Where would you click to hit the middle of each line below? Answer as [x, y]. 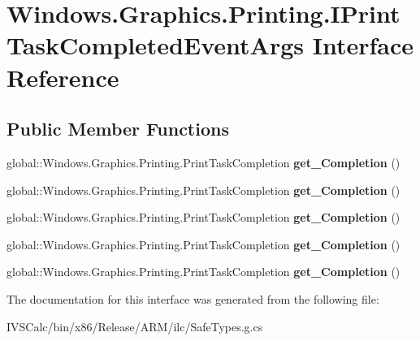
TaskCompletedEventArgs [155, 45]
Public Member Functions [118, 129]
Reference [63, 77]
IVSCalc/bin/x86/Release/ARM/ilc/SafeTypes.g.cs [135, 326]
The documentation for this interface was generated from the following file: [193, 298]
